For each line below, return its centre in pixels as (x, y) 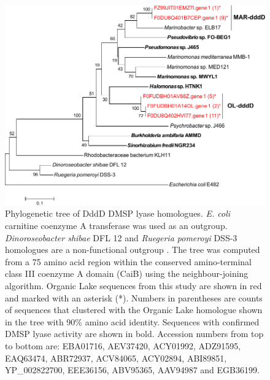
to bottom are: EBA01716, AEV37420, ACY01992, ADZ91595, (123, 346)
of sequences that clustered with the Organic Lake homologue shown (134, 310)
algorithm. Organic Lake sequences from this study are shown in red (133, 286)
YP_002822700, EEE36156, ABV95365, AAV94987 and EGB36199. (132, 370)
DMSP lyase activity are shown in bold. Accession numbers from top (134, 334)
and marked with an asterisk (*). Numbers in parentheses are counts (134, 297)
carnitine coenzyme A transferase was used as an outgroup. (116, 226)
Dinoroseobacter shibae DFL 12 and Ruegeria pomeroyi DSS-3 (121, 237)
